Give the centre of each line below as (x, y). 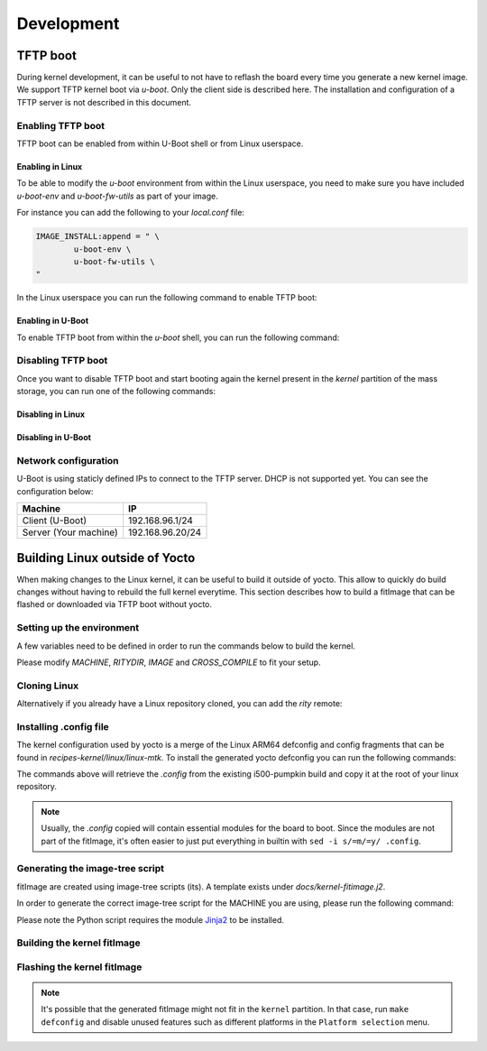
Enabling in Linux (50, 166)
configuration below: (55, 491)
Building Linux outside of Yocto (106, 558)
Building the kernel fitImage (78, 943)
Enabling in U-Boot (53, 321)
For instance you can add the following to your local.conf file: (131, 213)
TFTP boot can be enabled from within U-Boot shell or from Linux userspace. (160, 143)
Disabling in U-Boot (54, 438)
